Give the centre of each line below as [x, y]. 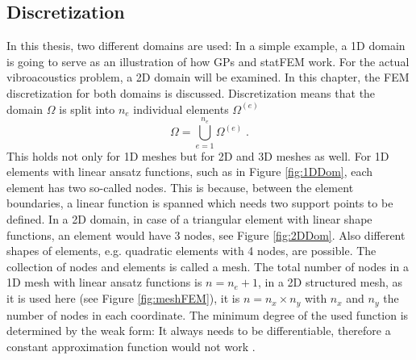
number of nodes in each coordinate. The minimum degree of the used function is [208, 314]
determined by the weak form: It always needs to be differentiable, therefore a [199, 331]
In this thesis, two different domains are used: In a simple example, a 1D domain [206, 46]
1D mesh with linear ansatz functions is [104, 282]
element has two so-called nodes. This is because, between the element [180, 187]
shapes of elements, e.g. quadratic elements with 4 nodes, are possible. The [191, 251]
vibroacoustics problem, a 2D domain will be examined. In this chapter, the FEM [208, 77]
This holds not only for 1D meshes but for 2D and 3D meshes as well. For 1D [198, 155]
